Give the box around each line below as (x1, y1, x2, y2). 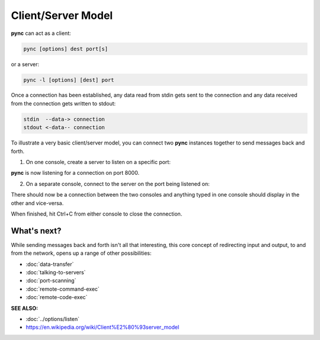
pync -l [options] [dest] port (23, 76, 115, 83)
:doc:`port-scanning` (25, 277, 76, 284)
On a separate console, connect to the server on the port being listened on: (25, 180, 210, 187)
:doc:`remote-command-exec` (25, 285, 100, 293)
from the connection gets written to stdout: (11, 100, 116, 107)
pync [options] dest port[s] (23, 45, 108, 52)
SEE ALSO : (11, 304, 39, 312)
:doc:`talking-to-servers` (25, 269, 86, 276)
